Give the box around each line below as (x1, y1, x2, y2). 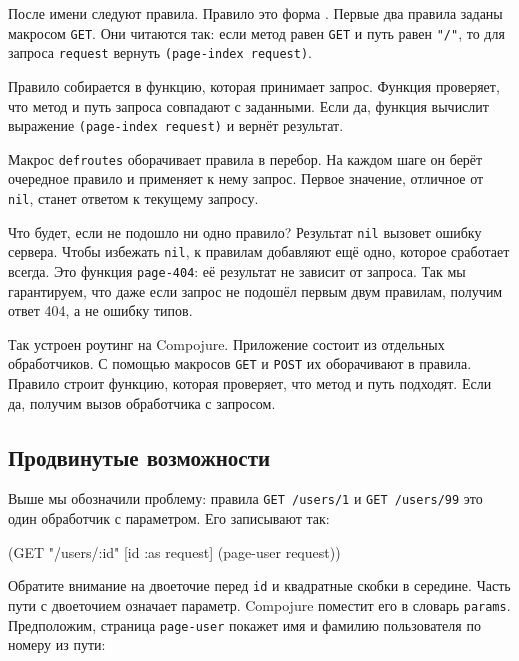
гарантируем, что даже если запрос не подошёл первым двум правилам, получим (8, 280, 503, 301)
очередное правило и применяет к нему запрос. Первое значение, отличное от (8, 168, 484, 189)
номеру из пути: (8, 634, 106, 655)
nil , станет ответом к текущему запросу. (8, 188, 259, 208)
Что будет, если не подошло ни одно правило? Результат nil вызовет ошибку (8, 221, 482, 242)
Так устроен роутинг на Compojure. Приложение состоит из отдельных (8, 333, 445, 354)
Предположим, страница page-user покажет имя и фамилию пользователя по (8, 614, 481, 635)
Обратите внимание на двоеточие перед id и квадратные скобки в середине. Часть (8, 575, 511, 596)
